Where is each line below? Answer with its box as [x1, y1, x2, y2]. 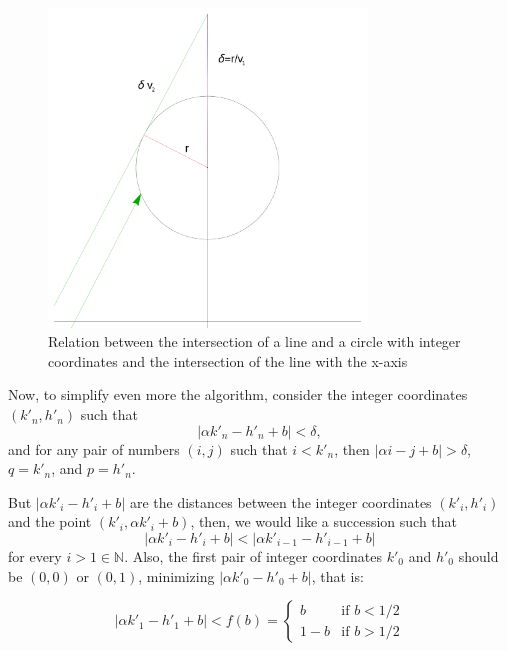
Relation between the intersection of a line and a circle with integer [48, 331, 461, 352]
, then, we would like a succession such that [190, 511, 458, 532]
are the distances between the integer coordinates [129, 491, 432, 512]
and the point [8, 511, 92, 532]
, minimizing [138, 565, 215, 586]
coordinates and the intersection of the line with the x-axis [48, 350, 408, 371]
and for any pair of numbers [8, 438, 180, 459]
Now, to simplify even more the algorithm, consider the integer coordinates [8, 384, 468, 405]
